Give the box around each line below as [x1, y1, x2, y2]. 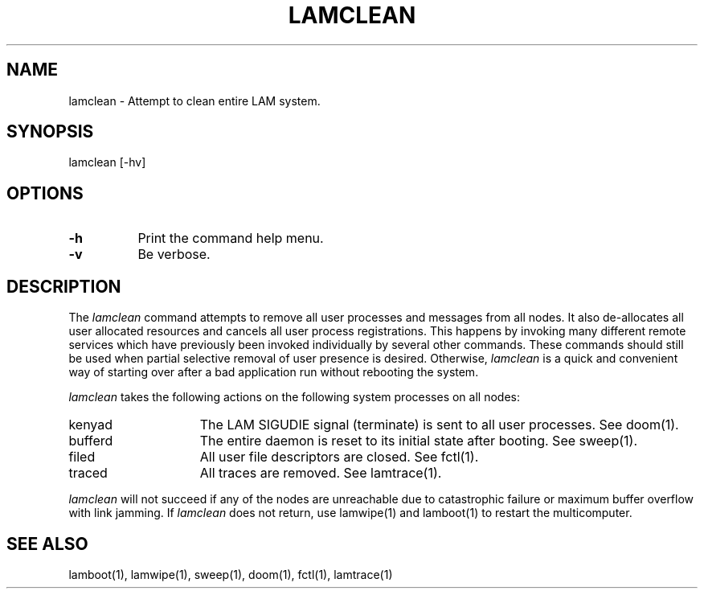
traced [68, 465, 108, 482]
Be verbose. [137, 246, 211, 263]
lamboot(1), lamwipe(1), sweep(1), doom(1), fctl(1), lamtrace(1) [68, 567, 393, 581]
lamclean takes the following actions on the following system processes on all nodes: [68, 390, 520, 404]
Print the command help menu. [137, 230, 324, 247]
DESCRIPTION [6, 276, 121, 297]
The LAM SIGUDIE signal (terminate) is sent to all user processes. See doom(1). [199, 416, 679, 433]
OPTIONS [6, 183, 84, 203]
